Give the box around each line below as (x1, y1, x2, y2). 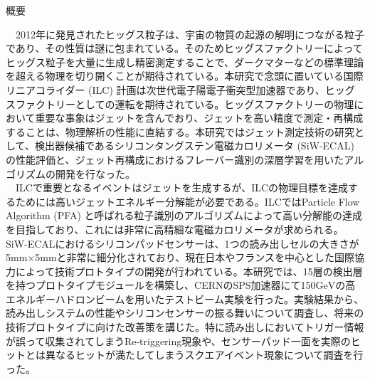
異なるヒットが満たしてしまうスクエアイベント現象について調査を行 (45, 347, 364, 362)
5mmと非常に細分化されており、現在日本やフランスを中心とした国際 (35, 250, 354, 265)
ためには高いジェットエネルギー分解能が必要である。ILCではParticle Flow (15, 194, 360, 209)
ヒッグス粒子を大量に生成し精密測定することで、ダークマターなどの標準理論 (6, 54, 364, 69)
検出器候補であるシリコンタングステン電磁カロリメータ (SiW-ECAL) (34, 138, 354, 153)
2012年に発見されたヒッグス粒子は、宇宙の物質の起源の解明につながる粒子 (15, 26, 364, 41)
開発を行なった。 (55, 166, 135, 181)
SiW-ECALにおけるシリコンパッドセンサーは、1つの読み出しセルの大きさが (6, 236, 359, 250)
